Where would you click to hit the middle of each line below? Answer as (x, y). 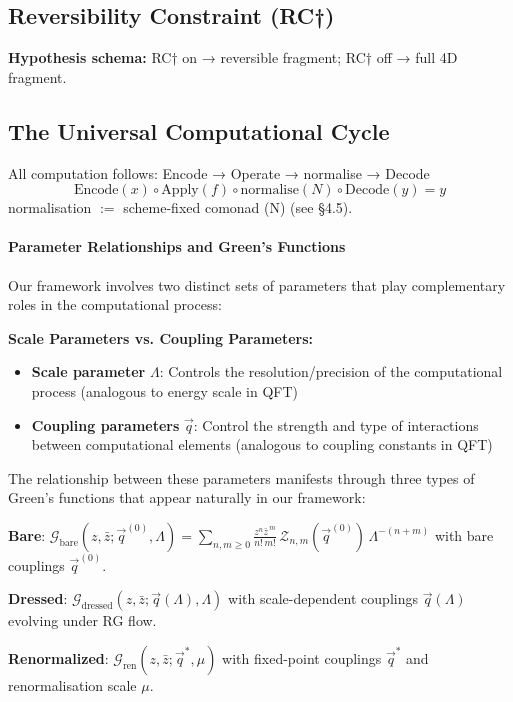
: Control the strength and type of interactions (336, 424)
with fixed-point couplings (302, 657)
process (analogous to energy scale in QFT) (164, 390)
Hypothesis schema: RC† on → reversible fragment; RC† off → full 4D (233, 57)
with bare (464, 534)
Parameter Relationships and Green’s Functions (177, 246)
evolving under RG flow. (82, 620)
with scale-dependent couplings (323, 598)
